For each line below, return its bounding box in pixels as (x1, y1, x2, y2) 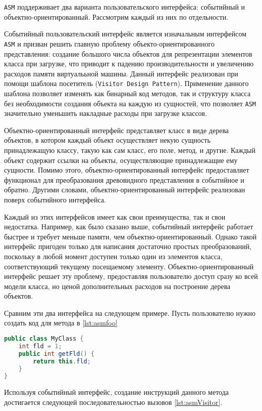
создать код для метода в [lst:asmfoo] (4, 317, 118, 328)
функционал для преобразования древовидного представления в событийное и (4, 174, 244, 185)
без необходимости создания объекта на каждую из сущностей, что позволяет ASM (4, 98, 256, 108)
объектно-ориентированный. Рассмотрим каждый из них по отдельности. (4, 11, 229, 22)
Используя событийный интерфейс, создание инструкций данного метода (4, 387, 229, 397)
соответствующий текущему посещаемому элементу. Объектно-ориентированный (4, 261, 254, 271)
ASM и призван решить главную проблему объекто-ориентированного (4, 38, 215, 49)
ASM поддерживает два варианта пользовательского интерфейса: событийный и (4, 2, 245, 12)
